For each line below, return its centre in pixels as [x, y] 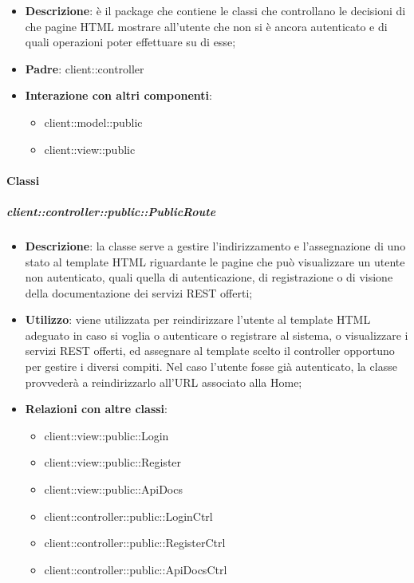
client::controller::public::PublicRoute [111, 211]
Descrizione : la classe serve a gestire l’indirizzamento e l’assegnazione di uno [215, 245]
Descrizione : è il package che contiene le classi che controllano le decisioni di [215, 10]
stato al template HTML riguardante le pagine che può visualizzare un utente [215, 261]
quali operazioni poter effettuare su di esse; [130, 42]
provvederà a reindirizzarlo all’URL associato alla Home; [164, 382]
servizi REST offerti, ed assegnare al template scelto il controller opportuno [210, 351]
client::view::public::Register [113, 462]
